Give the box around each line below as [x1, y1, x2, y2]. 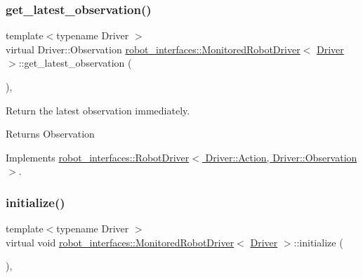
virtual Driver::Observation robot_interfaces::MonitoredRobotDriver [6, 41, 301, 56]
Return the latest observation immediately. [6, 102, 190, 117]
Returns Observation [6, 126, 95, 141]
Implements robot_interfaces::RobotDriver [6, 150, 190, 164]
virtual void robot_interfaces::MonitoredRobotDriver [6, 234, 235, 249]
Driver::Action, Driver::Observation [205, 150, 357, 164]
